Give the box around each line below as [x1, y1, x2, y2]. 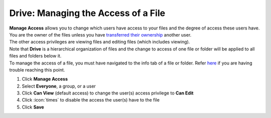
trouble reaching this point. [9, 66, 65, 72]
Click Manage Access [22, 76, 68, 82]
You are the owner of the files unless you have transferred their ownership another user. [9, 31, 192, 37]
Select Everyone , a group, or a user [22, 83, 96, 89]
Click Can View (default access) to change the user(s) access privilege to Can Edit [22, 90, 194, 96]
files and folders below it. [9, 53, 62, 59]
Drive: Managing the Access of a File [9, 7, 166, 18]
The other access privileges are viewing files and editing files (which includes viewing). [9, 39, 190, 45]
